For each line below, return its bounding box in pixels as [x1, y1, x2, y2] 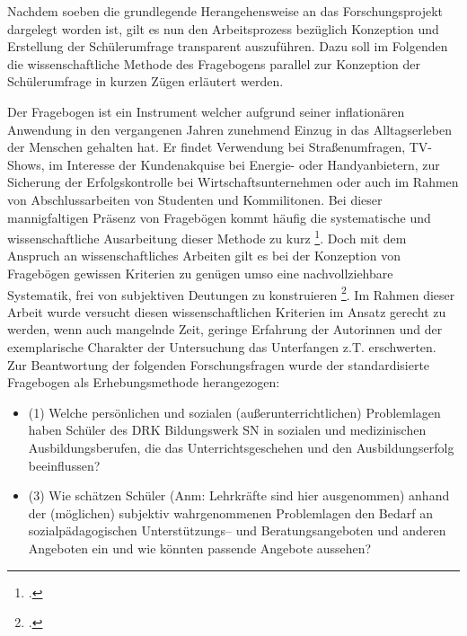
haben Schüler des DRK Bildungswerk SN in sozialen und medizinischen [28, 420, 427, 439]
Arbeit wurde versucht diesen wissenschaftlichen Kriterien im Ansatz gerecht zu [7, 302, 446, 321]
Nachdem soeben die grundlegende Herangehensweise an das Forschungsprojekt [7, 2, 443, 20]
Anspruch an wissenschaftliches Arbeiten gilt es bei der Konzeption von [7, 246, 401, 265]
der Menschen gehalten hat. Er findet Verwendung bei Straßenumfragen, [7, 137, 406, 156]
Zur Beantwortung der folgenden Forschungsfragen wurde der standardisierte [7, 355, 430, 374]
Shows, [7, 155, 45, 173]
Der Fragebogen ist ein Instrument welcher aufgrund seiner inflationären [7, 102, 405, 120]
